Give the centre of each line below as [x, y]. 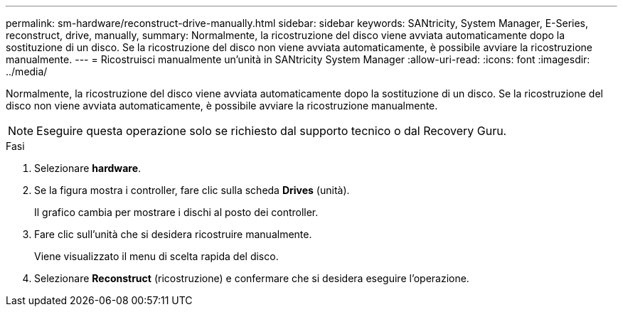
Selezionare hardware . [88, 168]
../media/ [27, 71]
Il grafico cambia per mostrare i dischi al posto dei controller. [176, 212]
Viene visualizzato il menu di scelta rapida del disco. [156, 256]
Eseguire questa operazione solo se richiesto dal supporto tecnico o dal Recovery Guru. [272, 131]
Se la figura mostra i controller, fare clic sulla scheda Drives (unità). [192, 190]
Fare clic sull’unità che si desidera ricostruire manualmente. [173, 234]
